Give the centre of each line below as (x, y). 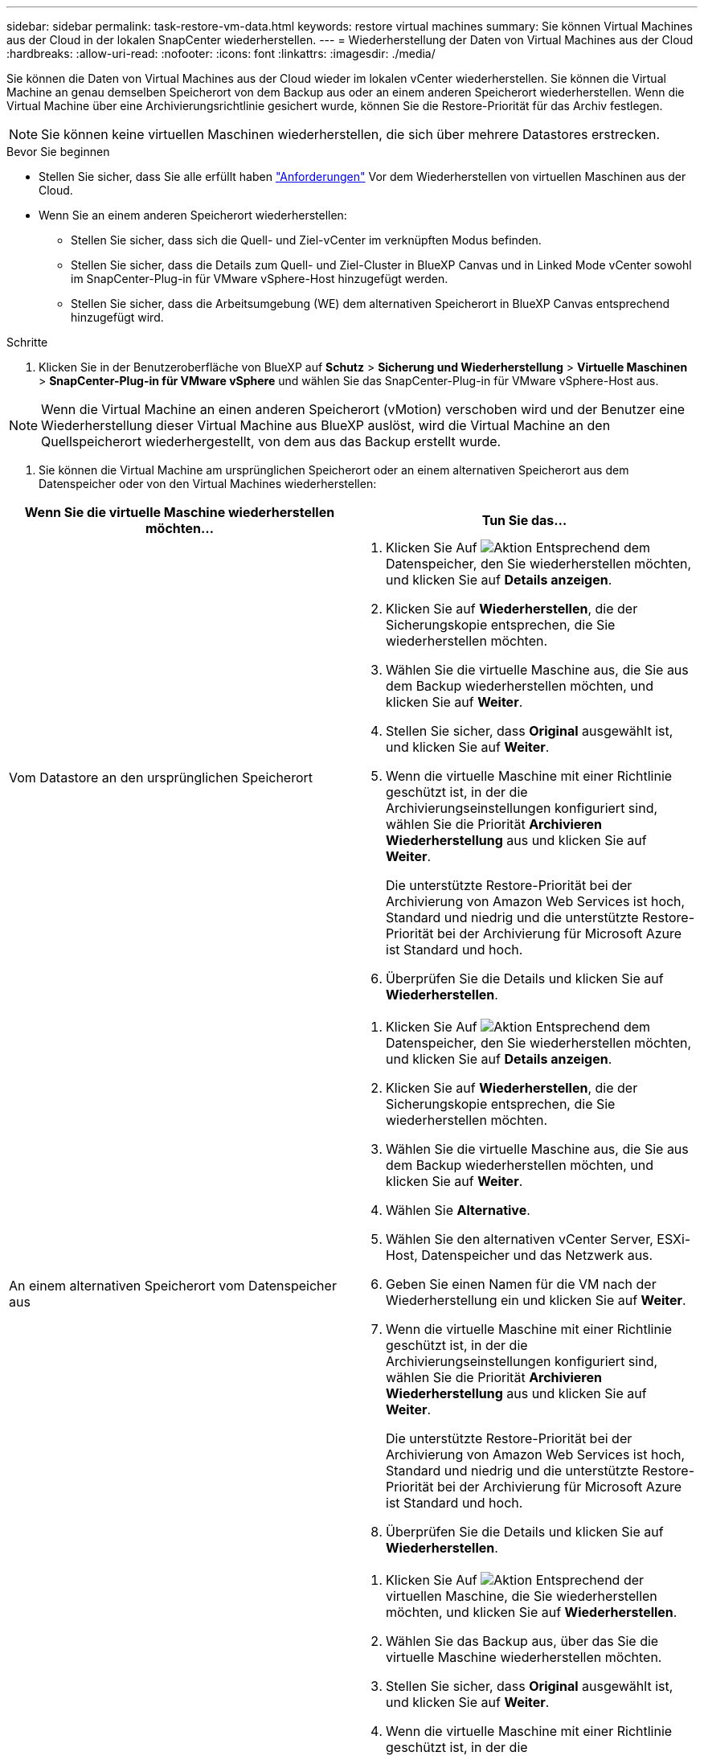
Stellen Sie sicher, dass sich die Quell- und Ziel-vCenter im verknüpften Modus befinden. (306, 240)
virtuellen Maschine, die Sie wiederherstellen (522, 1596)
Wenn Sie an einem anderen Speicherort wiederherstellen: (193, 215)
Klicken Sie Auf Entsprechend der (515, 1580)
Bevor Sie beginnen (58, 152)
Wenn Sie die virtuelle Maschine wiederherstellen (180, 512)
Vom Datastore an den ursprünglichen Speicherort (161, 777)
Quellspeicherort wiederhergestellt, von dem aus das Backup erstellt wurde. (271, 441)
